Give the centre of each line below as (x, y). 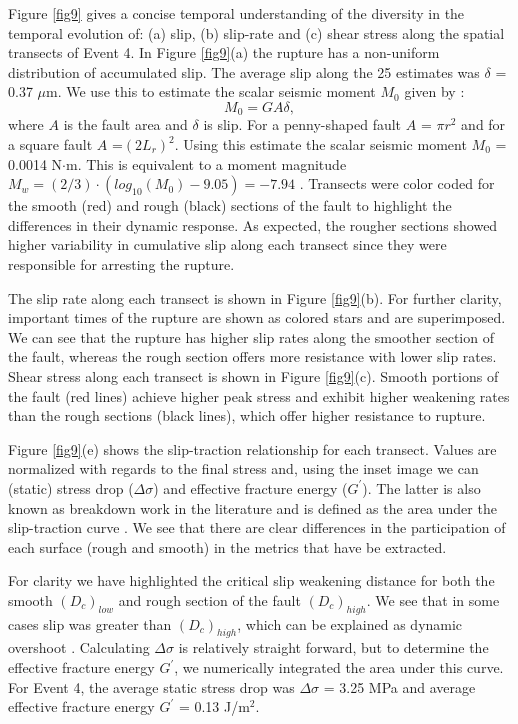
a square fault (50, 144)
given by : (434, 91)
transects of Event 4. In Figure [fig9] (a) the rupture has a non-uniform (224, 52)
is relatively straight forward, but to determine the (333, 647)
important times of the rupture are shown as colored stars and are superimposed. (257, 317)
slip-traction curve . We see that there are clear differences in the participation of (257, 527)
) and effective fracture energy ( (250, 487)
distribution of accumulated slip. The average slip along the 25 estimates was (244, 71)
